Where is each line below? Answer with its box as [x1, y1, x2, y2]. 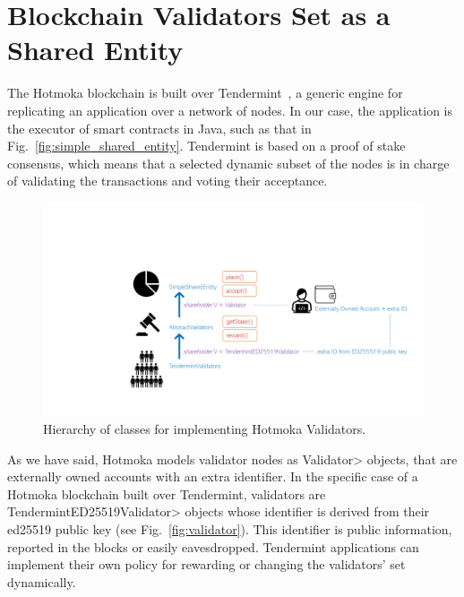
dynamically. [7, 572, 76, 591]
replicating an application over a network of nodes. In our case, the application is [7, 100, 453, 119]
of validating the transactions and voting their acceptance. [7, 171, 328, 190]
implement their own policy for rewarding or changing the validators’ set [7, 555, 406, 574]
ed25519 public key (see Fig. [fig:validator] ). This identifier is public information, [7, 519, 452, 538]
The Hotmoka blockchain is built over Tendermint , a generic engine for [7, 83, 403, 102]
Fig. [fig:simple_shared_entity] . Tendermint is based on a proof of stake [7, 136, 406, 155]
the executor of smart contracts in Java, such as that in [7, 118, 312, 137]
